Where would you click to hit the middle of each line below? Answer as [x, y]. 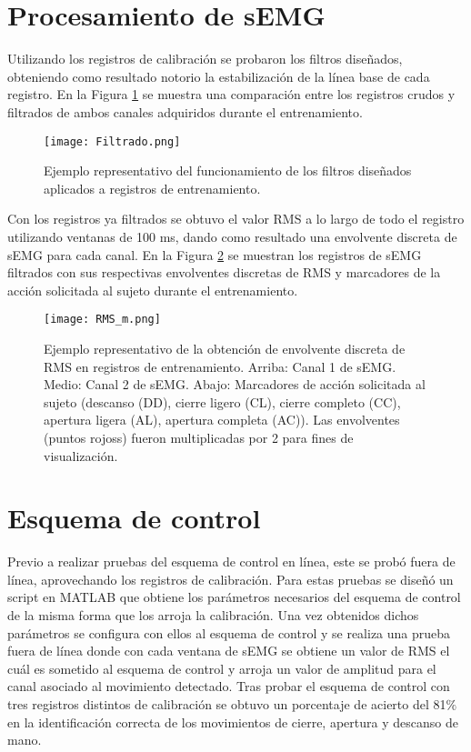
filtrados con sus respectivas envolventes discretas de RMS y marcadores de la [224, 272]
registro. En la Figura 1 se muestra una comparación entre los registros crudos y [231, 94]
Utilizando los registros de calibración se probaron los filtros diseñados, [205, 59]
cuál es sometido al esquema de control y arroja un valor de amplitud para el [222, 668]
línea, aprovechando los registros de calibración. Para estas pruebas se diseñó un [230, 579]
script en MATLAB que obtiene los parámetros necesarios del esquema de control [234, 597]
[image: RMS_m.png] [102, 320]
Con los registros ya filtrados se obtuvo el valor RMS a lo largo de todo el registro [236, 219]
